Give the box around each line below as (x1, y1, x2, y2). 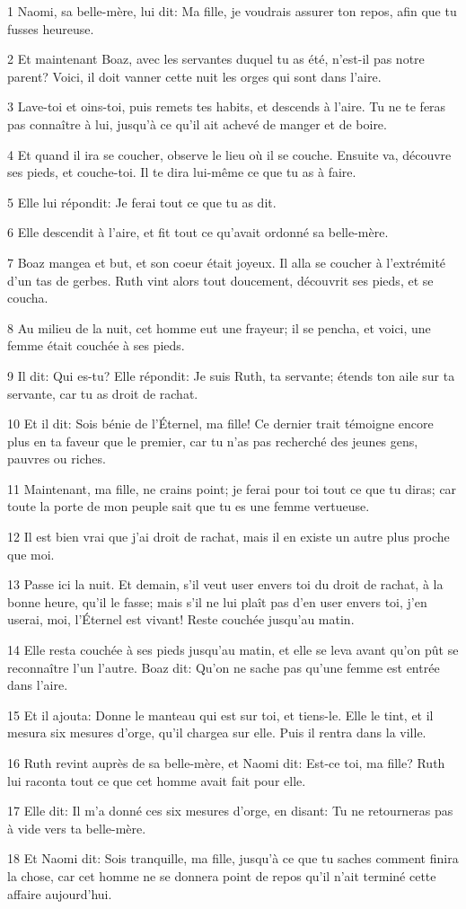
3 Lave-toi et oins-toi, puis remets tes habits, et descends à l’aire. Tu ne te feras (7, 97, 446, 116)
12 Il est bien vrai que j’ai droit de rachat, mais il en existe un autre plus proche (7, 527, 450, 546)
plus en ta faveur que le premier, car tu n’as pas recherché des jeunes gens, (7, 431, 418, 450)
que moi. (7, 544, 55, 563)
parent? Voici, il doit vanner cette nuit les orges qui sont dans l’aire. (7, 66, 382, 85)
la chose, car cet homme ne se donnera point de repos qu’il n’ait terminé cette (7, 866, 436, 885)
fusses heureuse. (7, 19, 94, 38)
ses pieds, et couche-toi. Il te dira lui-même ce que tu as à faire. (7, 163, 356, 181)
